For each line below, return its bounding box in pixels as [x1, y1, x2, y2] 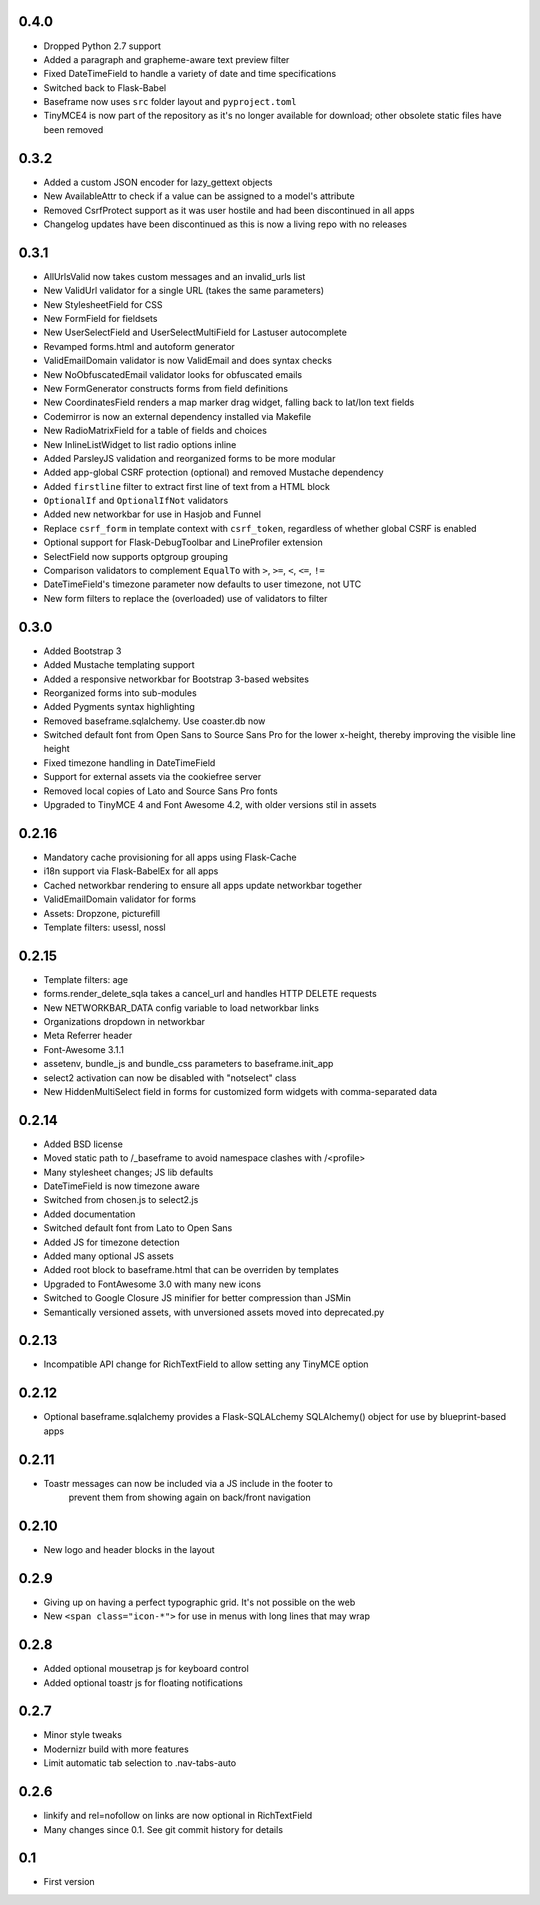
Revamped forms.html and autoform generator [43, 340, 235, 352]
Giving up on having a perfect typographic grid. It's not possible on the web [43, 1596, 356, 1608]
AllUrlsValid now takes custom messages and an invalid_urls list [43, 270, 306, 282]
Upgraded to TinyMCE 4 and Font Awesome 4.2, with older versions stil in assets [43, 799, 377, 811]
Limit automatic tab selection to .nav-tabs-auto [43, 1757, 237, 1769]
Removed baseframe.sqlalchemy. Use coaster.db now [43, 715, 266, 727]
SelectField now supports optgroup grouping [43, 550, 229, 562]
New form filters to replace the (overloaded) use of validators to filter [43, 592, 328, 604]
